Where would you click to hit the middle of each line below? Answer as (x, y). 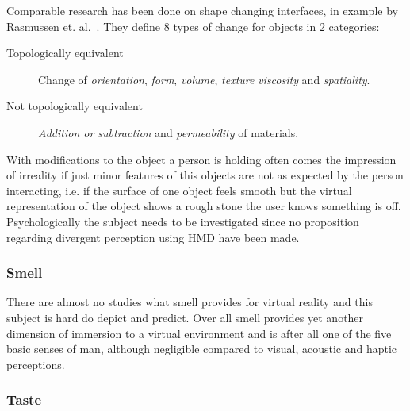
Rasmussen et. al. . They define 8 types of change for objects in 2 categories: (193, 26)
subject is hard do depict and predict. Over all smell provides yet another (185, 317)
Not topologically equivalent (75, 106)
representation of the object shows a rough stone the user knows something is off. (204, 206)
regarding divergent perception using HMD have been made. (153, 237)
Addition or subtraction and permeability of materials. (169, 132)
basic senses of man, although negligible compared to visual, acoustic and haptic (202, 349)
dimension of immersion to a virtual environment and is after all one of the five (199, 333)
